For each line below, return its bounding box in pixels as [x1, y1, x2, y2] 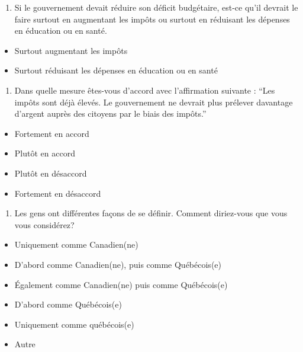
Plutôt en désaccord [14, 167, 87, 179]
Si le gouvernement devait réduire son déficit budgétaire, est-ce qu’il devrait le [14, 1, 298, 13]
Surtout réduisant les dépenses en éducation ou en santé [14, 64, 218, 76]
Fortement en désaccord [14, 187, 101, 199]
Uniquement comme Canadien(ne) [14, 238, 138, 251]
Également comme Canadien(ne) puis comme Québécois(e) [14, 278, 228, 290]
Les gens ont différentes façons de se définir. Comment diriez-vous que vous [14, 207, 288, 219]
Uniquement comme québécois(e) [14, 318, 134, 330]
